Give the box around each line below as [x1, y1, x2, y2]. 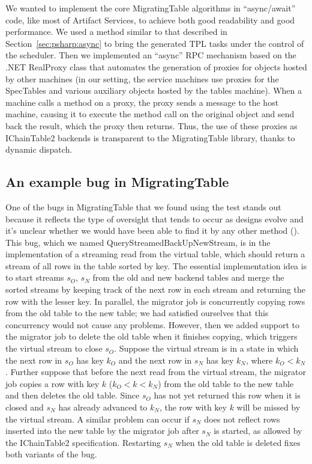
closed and [5, 401, 44, 414]
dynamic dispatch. [5, 143, 73, 156]
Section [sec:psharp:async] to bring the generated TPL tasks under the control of [5, 37, 304, 49]
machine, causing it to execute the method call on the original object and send [5, 108, 295, 120]
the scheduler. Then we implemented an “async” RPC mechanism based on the [5, 49, 296, 61]
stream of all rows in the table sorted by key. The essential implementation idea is [5, 259, 307, 272]
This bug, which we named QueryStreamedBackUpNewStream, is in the [5, 236, 271, 248]
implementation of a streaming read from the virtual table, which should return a [5, 248, 305, 260]
